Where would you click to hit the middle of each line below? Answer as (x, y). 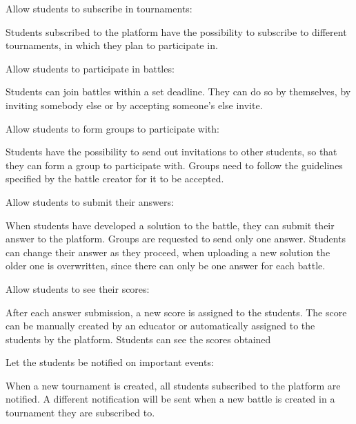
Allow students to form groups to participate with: (112, 128)
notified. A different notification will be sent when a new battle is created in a (170, 399)
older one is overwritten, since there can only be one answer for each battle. (166, 266)
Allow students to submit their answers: (90, 201)
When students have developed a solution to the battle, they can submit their (170, 225)
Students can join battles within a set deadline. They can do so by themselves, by (178, 91)
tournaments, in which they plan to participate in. (112, 45)
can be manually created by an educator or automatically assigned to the (160, 326)
